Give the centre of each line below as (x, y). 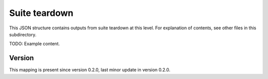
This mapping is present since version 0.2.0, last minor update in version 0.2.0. (90, 70)
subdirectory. (23, 34)
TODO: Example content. (34, 44)
